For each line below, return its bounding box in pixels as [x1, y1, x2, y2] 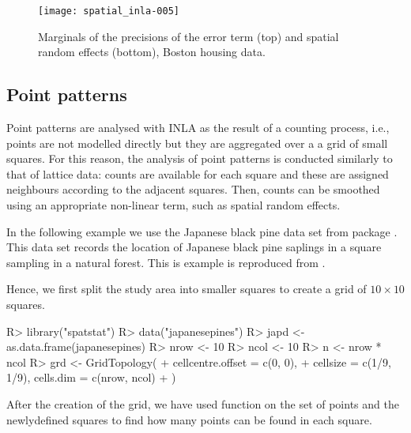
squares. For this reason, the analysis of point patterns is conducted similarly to [6, 150, 393, 167]
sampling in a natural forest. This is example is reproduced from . [6, 254, 326, 270]
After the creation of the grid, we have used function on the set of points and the [6, 395, 399, 412]
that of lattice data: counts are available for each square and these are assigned [6, 165, 389, 182]
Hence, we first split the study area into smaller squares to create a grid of [6, 281, 367, 297]
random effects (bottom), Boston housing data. [38, 43, 266, 60]
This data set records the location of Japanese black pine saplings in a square [6, 239, 382, 255]
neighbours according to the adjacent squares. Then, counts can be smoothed [6, 181, 380, 198]
